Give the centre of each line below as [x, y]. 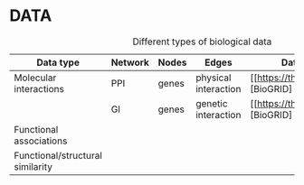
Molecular [35, 78]
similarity [33, 166]
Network [130, 62]
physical [214, 78]
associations [41, 141]
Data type [57, 62]
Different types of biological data [202, 42]
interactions [39, 88]
